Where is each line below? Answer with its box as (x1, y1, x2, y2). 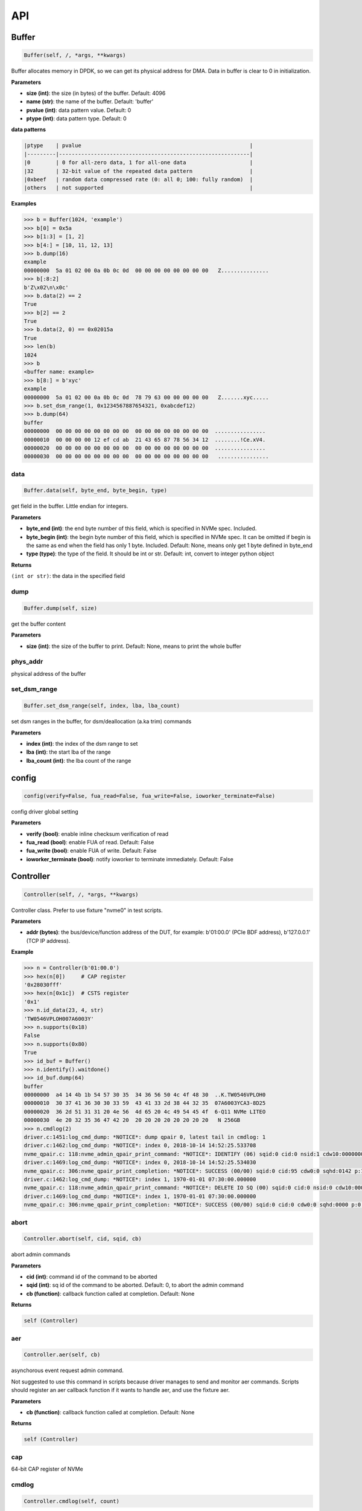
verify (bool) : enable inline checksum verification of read (26, 830, 169, 837)
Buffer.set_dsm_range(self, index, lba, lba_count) (24, 702, 180, 710)
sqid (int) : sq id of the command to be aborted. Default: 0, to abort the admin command (26, 1281, 244, 1289)
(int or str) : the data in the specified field (11, 572, 125, 580)
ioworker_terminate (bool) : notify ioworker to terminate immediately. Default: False (26, 855, 233, 862)
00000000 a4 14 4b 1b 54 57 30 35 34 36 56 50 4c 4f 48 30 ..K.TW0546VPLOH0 (24, 1092, 266, 1098)
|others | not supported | (24, 184, 253, 192)
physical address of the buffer (11, 670, 86, 677)
